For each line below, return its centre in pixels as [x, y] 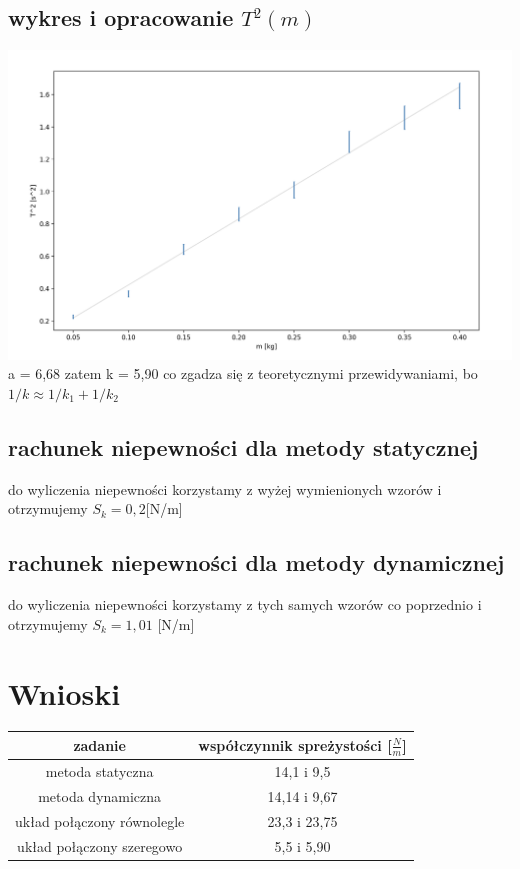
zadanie [99, 745]
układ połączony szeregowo [100, 845]
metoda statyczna [99, 771]
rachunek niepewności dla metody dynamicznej [256, 562]
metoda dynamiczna [100, 795]
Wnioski [64, 692]
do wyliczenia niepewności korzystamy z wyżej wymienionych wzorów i [225, 488]
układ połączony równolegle [100, 820]
